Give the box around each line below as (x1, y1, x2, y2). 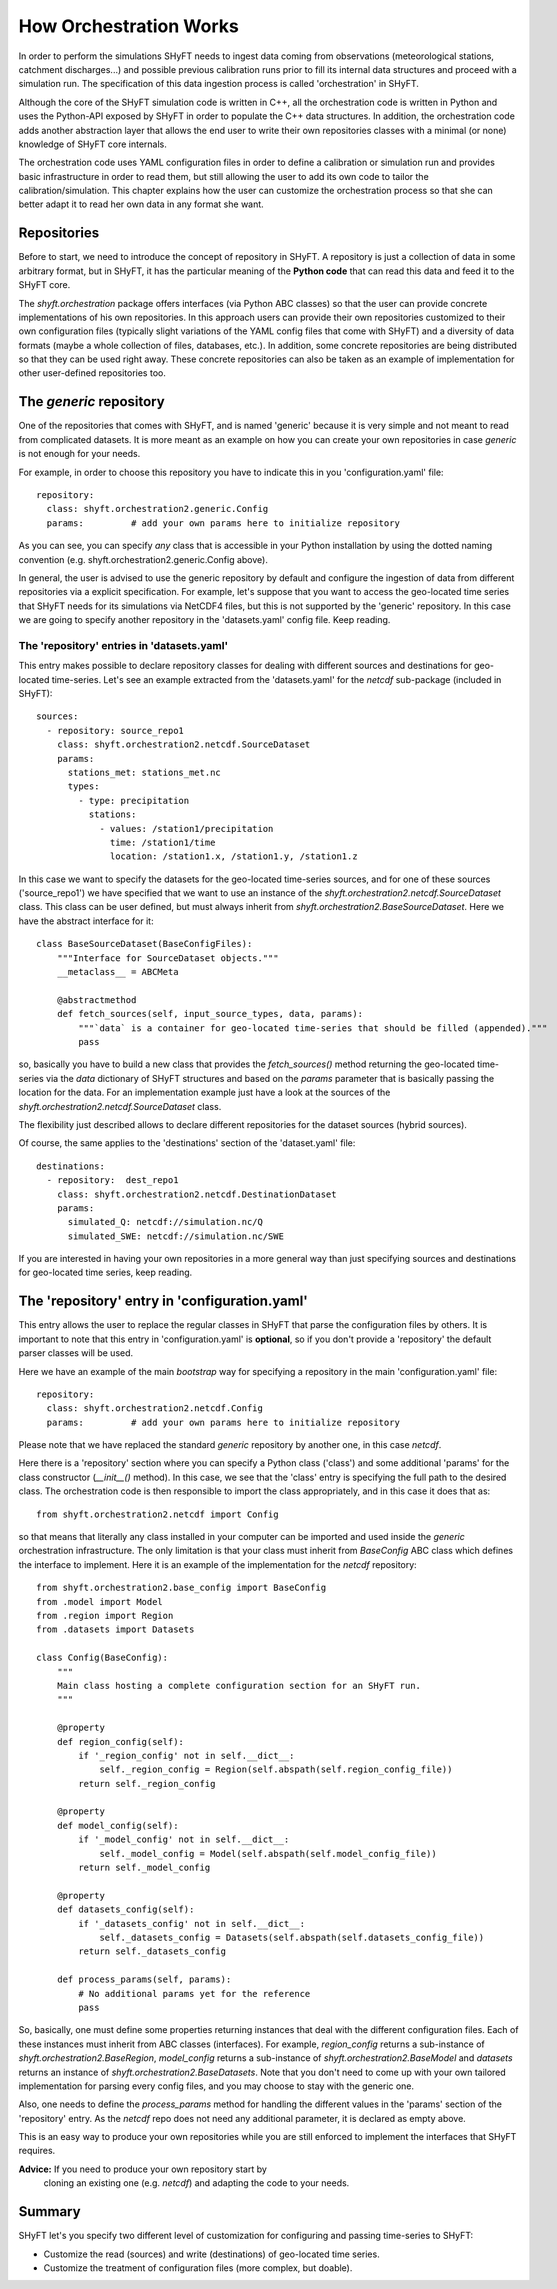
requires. (18, 2145, 56, 2157)
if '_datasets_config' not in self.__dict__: (78, 1918, 305, 1929)
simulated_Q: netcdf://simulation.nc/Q (67, 1216, 264, 1228)
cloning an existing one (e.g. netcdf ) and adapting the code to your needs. (43, 2177, 350, 2189)
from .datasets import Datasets (36, 1624, 195, 1635)
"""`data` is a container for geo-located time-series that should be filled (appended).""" (78, 1022, 548, 1034)
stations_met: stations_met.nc (67, 766, 222, 778)
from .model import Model (36, 1596, 164, 1607)
